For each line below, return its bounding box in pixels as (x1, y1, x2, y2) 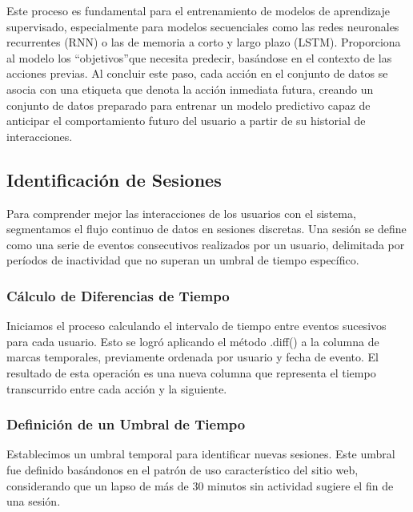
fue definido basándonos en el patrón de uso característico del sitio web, (6, 461, 359, 478)
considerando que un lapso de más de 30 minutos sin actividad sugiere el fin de (6, 477, 394, 494)
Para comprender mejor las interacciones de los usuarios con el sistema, (6, 204, 356, 221)
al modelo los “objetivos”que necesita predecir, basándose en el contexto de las (6, 49, 392, 66)
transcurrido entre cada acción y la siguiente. (6, 380, 227, 397)
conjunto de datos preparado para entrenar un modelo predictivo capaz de (6, 96, 371, 113)
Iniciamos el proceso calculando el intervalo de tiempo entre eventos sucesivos (6, 317, 387, 334)
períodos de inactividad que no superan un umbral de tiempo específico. (6, 252, 359, 268)
